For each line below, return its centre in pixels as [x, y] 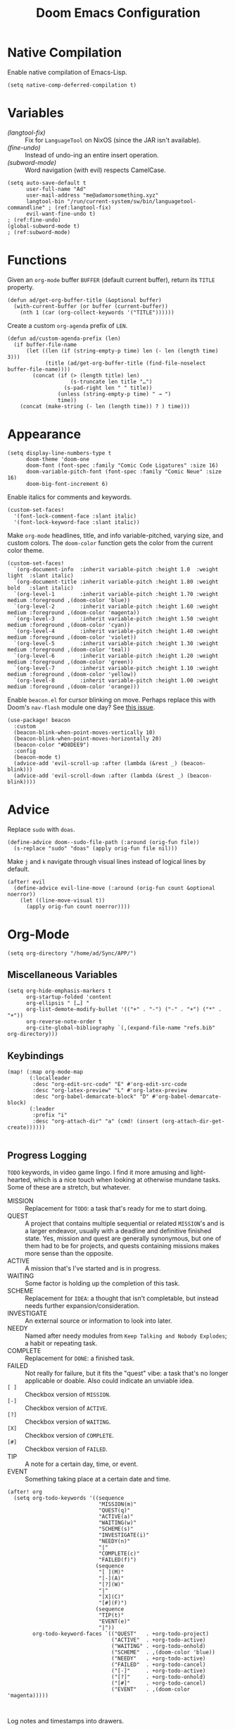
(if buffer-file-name [45, 344]
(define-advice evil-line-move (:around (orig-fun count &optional [115, 888]
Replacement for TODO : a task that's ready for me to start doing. [116, 1209]
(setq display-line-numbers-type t [59, 453]
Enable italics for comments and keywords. [70, 497]
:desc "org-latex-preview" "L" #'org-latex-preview [110, 1091]
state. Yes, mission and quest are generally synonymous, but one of [123, 1238]
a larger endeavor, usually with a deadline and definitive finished [118, 1231]
